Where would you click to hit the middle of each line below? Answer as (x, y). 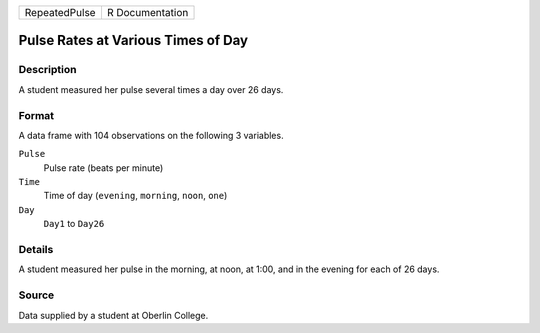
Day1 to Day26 (74, 224)
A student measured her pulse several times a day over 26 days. (151, 89)
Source (36, 295)
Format (36, 115)
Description (47, 70)
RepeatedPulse (60, 12)
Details (36, 250)
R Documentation (147, 12)
